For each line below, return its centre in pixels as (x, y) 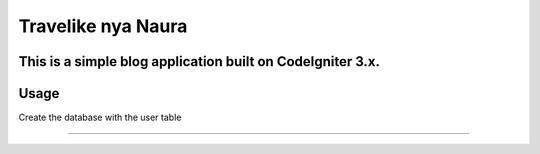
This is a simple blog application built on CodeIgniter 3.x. (199, 61)
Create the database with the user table (100, 117)
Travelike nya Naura (103, 26)
